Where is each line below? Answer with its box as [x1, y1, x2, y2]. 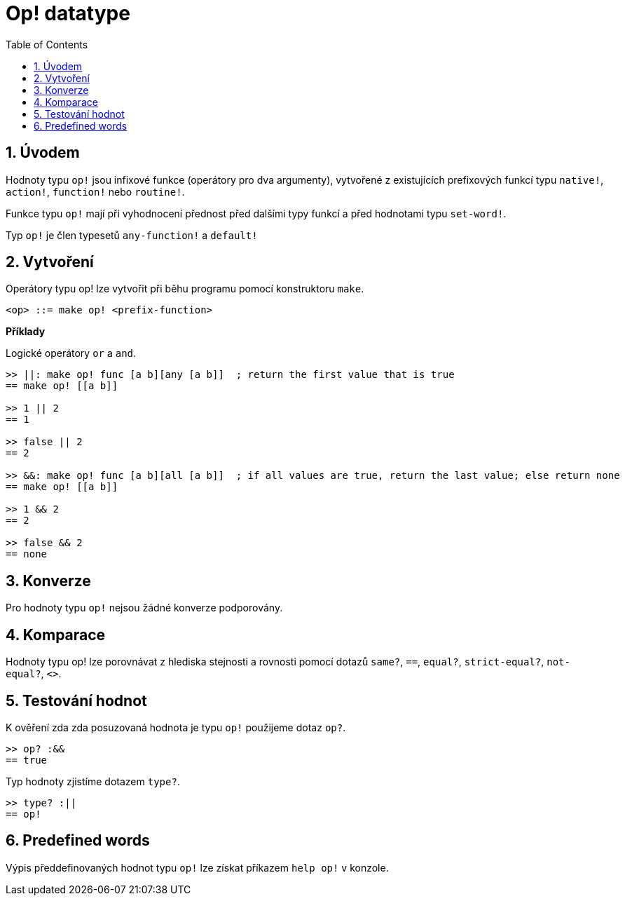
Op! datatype [6, 1, 130, 25]
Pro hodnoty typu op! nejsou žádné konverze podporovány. [6, 602, 283, 614]
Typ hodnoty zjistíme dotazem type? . [6, 775, 180, 787]
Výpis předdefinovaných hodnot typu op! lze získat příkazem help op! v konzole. [6, 861, 389, 874]
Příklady [6, 325, 46, 338]
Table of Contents [6, 38, 88, 50]
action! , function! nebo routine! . [6, 185, 185, 198]
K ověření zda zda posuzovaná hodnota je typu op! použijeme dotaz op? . [6, 721, 346, 733]
